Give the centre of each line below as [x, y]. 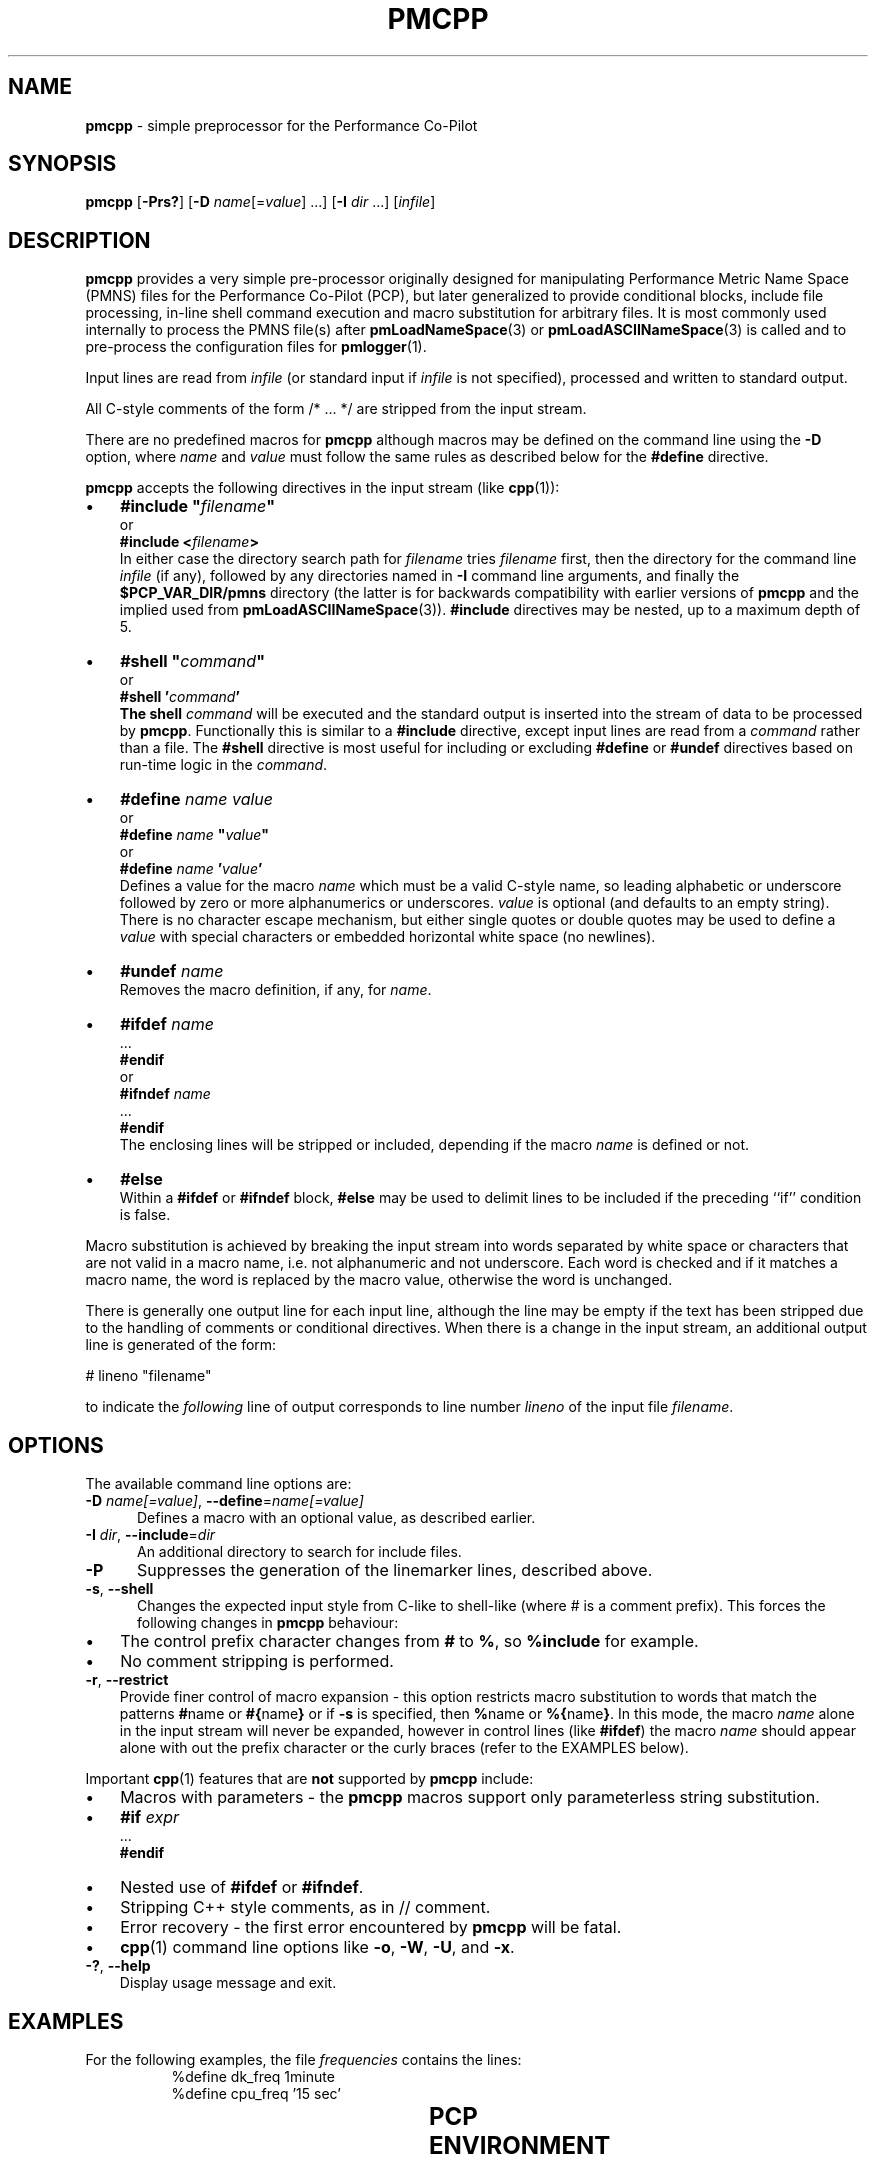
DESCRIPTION [79, 240]
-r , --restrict [127, 1680]
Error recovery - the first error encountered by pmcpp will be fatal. [371, 1927]
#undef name [172, 971]
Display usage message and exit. [228, 1983]
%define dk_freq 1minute [253, 2076]
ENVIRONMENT [519, 2145]
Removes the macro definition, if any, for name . [275, 990]
